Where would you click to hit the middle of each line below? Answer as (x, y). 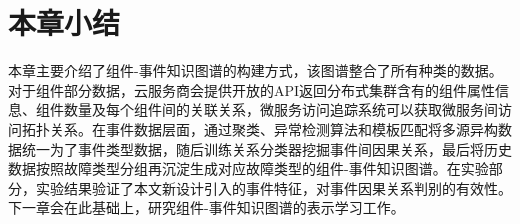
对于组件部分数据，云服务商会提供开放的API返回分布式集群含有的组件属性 (252, 89)
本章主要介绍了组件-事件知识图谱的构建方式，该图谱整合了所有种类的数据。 (255, 70)
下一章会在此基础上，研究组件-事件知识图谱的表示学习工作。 (206, 207)
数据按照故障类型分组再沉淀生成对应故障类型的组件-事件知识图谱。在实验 (248, 168)
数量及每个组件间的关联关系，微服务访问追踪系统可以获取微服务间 (280, 109)
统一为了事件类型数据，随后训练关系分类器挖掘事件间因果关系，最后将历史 (266, 148)
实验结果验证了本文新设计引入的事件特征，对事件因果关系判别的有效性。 (273, 187)
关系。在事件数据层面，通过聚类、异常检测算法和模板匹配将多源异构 (273, 128)
